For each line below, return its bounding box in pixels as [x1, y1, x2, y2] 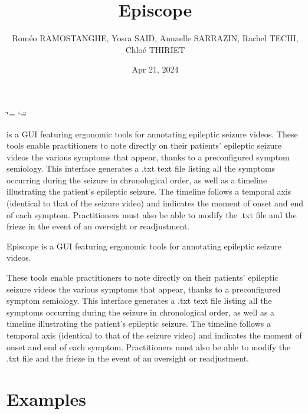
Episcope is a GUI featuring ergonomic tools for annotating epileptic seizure [6, 239, 281, 252]
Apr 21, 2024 [132, 63, 179, 75]
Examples [6, 386, 86, 410]
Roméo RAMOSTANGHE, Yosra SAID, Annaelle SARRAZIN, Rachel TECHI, [12, 32, 299, 44]
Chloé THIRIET [125, 43, 185, 55]
